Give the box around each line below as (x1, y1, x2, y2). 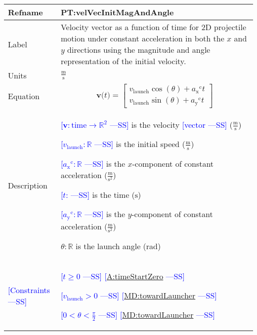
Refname (8, 6, 43, 18)
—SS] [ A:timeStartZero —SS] (83, 270, 185, 282)
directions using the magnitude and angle (67, 44, 211, 55)
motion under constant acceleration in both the (60, 33, 224, 44)
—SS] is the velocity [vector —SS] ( (110, 118, 233, 130)
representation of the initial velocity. (60, 55, 186, 67)
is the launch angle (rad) (76, 240, 161, 252)
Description (8, 179, 47, 191)
